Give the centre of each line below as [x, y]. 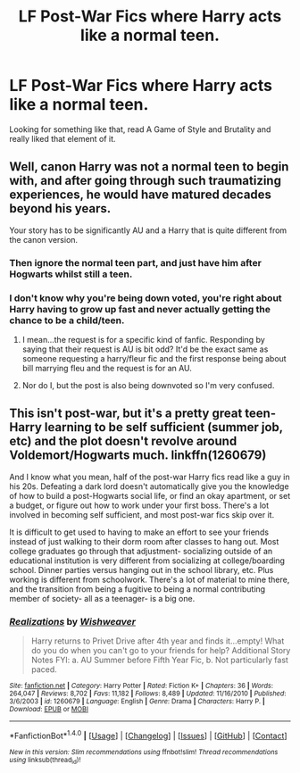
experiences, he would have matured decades [141, 195]
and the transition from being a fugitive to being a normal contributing [137, 589]
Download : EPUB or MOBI [49, 710]
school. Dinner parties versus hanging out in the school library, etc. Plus [142, 569]
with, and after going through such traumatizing [145, 181]
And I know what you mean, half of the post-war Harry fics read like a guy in [150, 477]
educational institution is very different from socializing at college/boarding [147, 561]
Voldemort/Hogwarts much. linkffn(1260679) [138, 456]
